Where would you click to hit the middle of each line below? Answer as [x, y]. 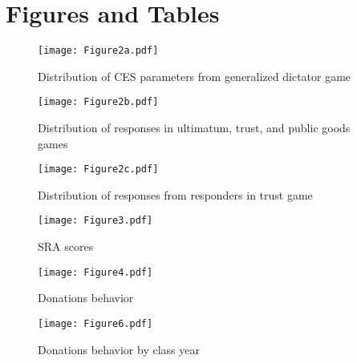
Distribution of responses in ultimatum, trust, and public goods [194, 128]
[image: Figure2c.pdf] [98, 169]
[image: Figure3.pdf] [95, 221]
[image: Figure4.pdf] [95, 272]
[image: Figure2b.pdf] [98, 102]
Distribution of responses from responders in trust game [175, 194]
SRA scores [66, 246]
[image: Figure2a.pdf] [98, 51]
